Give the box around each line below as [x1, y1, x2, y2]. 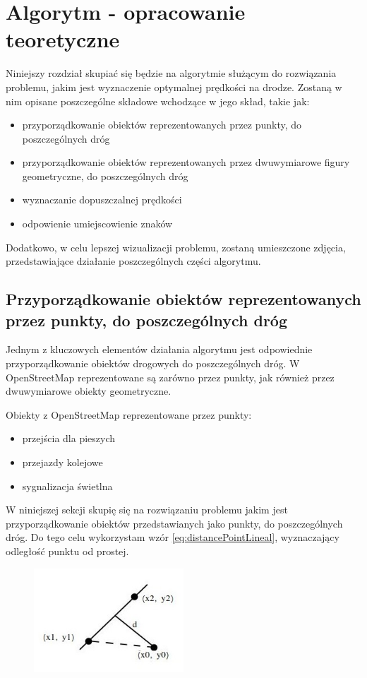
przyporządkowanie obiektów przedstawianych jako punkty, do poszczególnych [6, 516, 343, 530]
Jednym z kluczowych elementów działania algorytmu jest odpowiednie [6, 342, 313, 357]
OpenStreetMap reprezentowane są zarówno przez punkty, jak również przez [6, 369, 335, 384]
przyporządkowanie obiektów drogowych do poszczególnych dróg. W [6, 356, 300, 371]
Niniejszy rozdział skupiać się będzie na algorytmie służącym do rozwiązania [6, 66, 337, 81]
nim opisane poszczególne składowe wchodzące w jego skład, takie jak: [6, 93, 310, 108]
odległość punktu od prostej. [6, 543, 129, 558]
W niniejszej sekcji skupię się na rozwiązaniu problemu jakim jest [6, 502, 288, 517]
